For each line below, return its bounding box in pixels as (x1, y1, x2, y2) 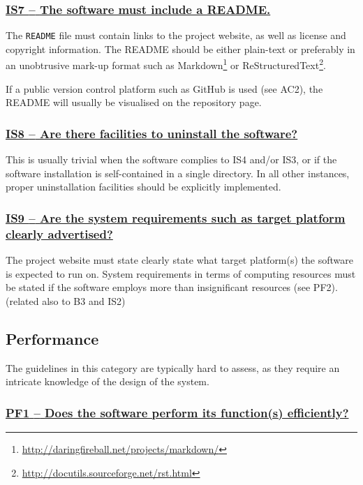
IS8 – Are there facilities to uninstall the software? (6, 124, 298, 142)
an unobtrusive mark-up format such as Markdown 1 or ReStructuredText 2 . (6, 56, 326, 73)
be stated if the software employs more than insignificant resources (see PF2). (6, 280, 338, 294)
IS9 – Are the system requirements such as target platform (6, 209, 346, 226)
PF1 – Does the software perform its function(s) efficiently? (6, 403, 349, 421)
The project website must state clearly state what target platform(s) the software (6, 253, 353, 267)
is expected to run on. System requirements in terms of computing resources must (6, 266, 356, 281)
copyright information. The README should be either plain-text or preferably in (6, 41, 355, 56)
